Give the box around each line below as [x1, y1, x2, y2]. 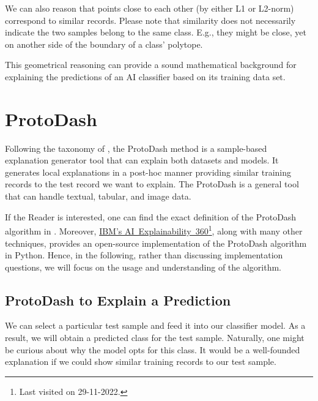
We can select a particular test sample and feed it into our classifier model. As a [5, 319, 306, 332]
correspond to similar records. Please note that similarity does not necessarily [5, 13, 296, 26]
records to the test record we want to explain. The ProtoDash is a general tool [5, 178, 299, 190]
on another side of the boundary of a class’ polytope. [5, 37, 203, 50]
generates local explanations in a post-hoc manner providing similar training [5, 165, 291, 178]
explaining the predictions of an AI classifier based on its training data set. [5, 70, 286, 83]
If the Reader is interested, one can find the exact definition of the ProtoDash [5, 210, 297, 223]
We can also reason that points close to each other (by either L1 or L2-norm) [5, 2, 294, 14]
